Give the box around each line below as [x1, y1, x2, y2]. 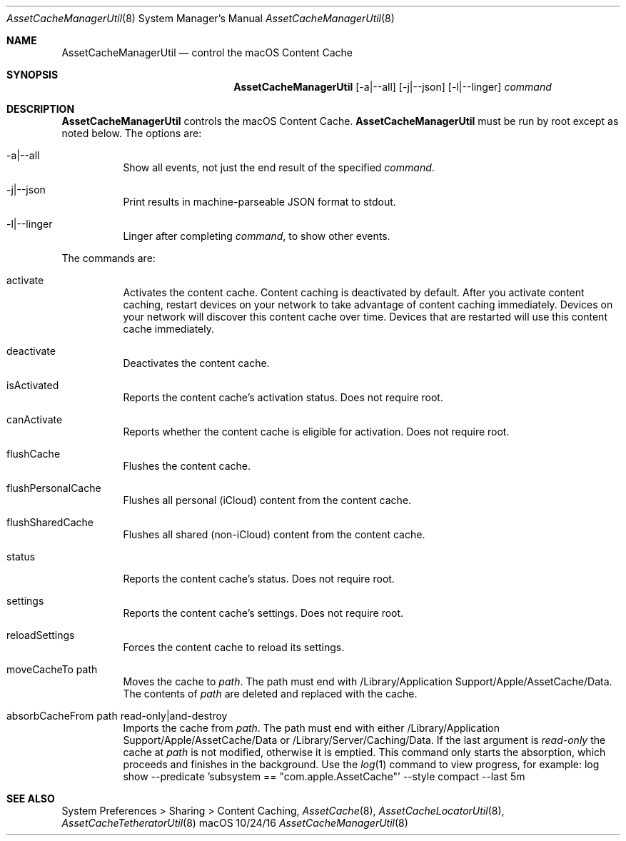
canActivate [6, 413, 63, 425]
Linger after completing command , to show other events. [123, 230, 390, 242]
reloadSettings [6, 629, 75, 641]
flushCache [6, 448, 61, 460]
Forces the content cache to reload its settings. [123, 641, 345, 653]
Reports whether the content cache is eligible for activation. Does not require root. [123, 425, 510, 438]
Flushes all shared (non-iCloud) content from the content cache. [123, 528, 425, 540]
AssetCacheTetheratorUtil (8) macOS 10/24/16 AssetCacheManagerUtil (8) [61, 817, 408, 829]
